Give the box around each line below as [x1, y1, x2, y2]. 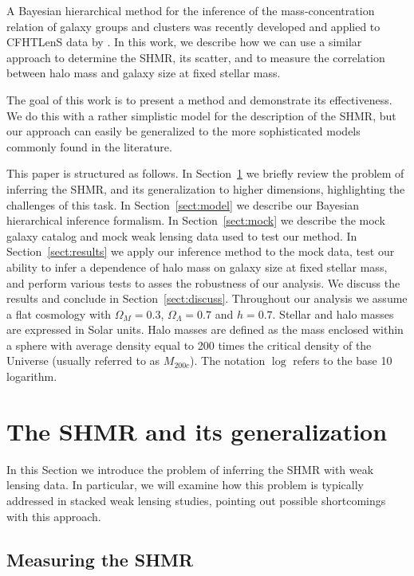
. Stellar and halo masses [272, 305, 394, 322]
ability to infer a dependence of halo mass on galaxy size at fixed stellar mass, [6, 258, 388, 275]
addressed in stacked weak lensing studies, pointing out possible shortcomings [6, 492, 386, 508]
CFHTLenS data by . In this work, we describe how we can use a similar [6, 33, 362, 50]
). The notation [190, 352, 266, 369]
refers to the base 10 [293, 352, 392, 369]
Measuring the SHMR [6, 547, 194, 571]
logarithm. [6, 368, 57, 385]
